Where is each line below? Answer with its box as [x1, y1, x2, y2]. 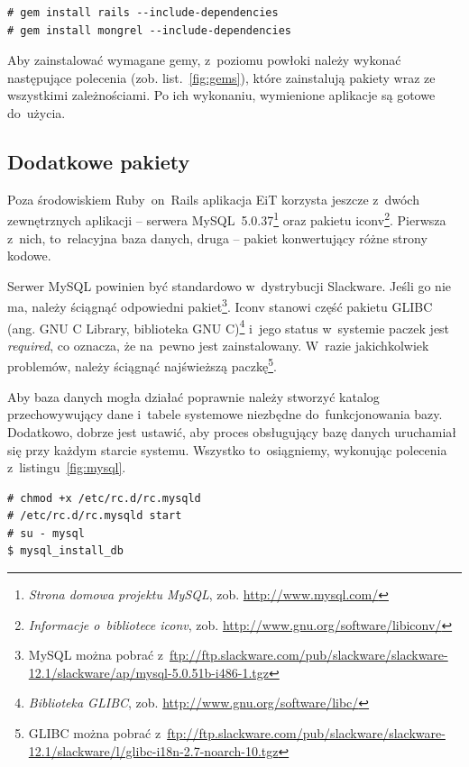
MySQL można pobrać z [28, 645, 163, 664]
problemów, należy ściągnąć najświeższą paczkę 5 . [7, 354, 277, 376]
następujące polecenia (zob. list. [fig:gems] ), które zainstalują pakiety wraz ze [7, 68, 436, 87]
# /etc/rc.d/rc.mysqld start [7, 509, 182, 523]
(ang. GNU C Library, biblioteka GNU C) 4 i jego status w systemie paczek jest [7, 315, 450, 337]
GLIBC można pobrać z [28, 724, 161, 743]
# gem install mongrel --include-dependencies [7, 23, 291, 37]
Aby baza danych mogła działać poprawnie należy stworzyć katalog [7, 387, 380, 406]
